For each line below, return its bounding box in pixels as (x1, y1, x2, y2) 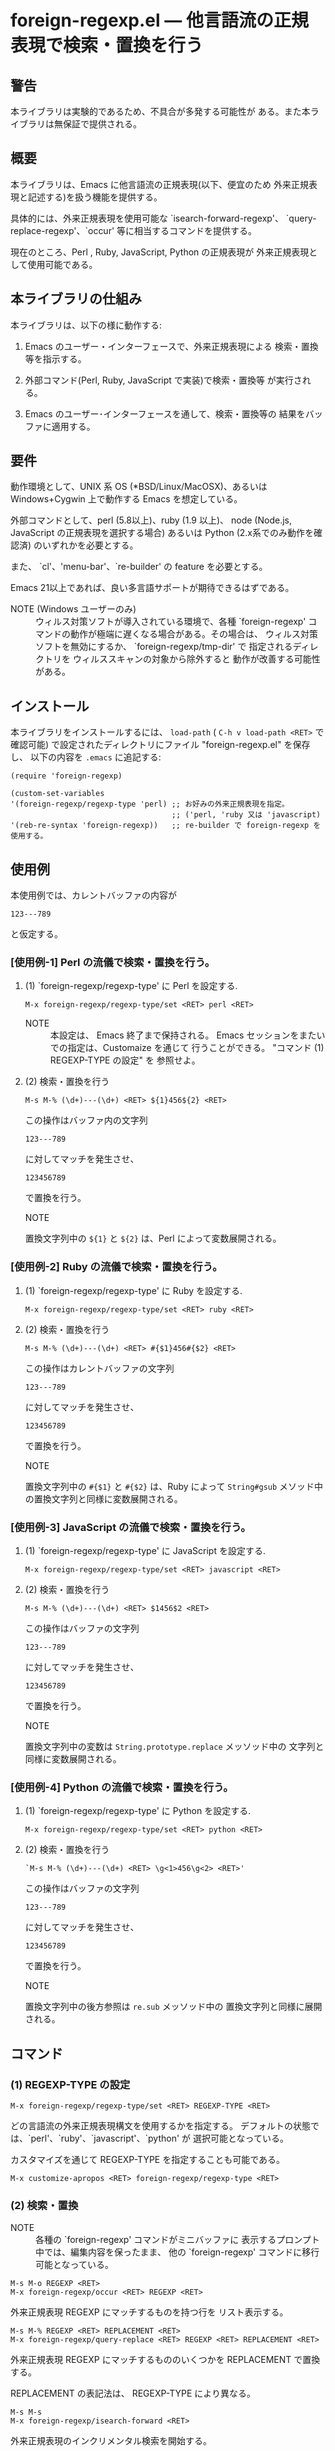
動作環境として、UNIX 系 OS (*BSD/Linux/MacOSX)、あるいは (10, 481, 268, 493)
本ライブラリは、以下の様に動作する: (10, 319, 163, 331)
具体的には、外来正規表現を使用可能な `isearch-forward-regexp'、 (10, 212, 284, 224)
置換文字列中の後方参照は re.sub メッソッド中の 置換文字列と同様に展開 (24, 2001, 323, 2013)
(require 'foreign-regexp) (10, 771, 123, 781)
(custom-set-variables (10, 789, 105, 799)
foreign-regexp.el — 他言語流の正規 (10, 9, 309, 32)
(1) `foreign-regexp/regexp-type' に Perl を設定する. (24, 980, 238, 992)
